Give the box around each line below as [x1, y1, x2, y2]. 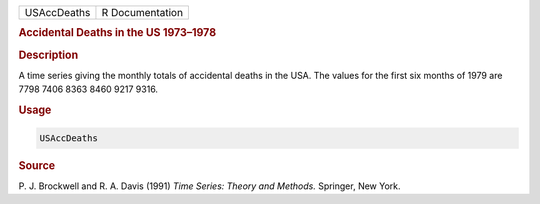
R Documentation [101, 6, 184, 19]
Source [18, 158, 56, 172]
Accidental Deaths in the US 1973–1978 [18, 26, 217, 40]
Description [18, 48, 79, 62]
